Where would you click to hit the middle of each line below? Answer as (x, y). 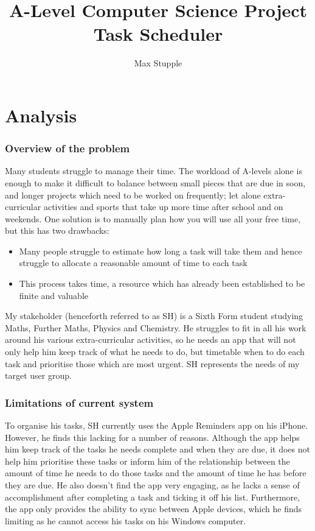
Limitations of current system (79, 402)
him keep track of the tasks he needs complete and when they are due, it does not (157, 449)
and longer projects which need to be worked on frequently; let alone (133, 195)
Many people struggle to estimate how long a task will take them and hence (161, 251)
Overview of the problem (67, 148)
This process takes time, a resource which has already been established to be (162, 283)
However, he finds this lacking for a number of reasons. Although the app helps (152, 437)
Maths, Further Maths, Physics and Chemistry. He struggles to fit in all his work (156, 327)
